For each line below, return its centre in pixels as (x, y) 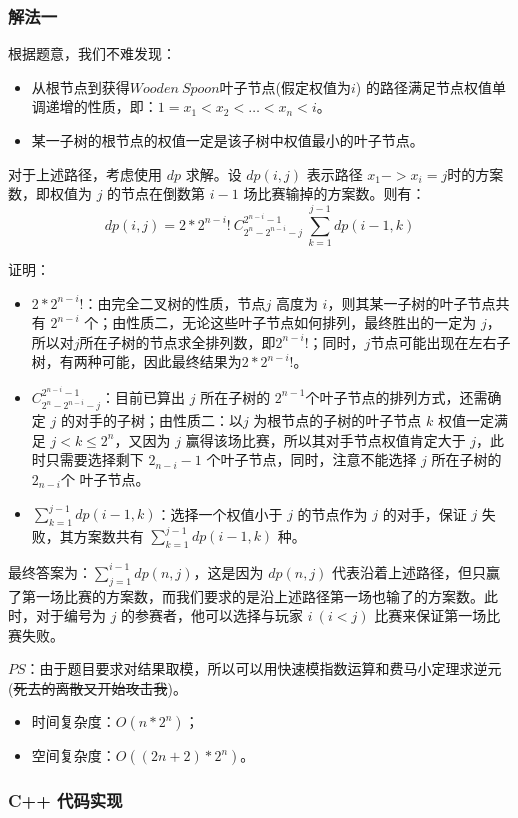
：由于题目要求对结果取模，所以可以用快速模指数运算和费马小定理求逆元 (263, 668)
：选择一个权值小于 (219, 513)
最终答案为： (50, 571)
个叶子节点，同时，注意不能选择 (311, 459)
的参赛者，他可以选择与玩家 (212, 615)
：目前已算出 (143, 396)
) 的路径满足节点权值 (423, 86)
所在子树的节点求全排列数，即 (177, 341)
